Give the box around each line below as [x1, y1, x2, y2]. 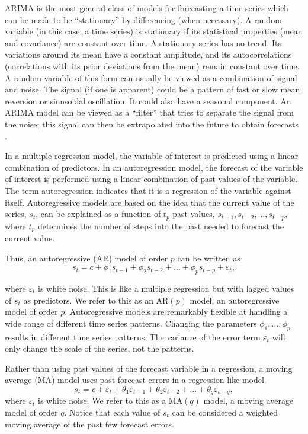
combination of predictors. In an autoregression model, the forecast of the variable [5, 161, 303, 173]
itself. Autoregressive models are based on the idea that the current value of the [5, 196, 294, 208]
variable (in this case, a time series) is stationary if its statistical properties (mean [5, 25, 303, 37]
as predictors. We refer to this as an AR [23, 293, 169, 306]
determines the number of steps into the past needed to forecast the [37, 219, 284, 232]
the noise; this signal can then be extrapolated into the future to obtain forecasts [5, 117, 299, 130]
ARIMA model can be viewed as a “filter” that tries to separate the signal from [5, 106, 294, 119]
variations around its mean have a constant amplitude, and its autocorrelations [5, 48, 292, 60]
